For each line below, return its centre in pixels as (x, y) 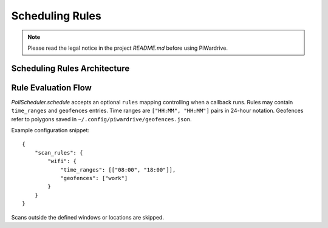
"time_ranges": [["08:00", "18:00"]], (118, 169)
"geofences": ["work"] (94, 178)
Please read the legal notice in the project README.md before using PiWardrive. (128, 48)
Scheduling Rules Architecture (70, 68)
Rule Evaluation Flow (52, 88)
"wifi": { (62, 161)
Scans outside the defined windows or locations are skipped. (87, 217)
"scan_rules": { (59, 153)
